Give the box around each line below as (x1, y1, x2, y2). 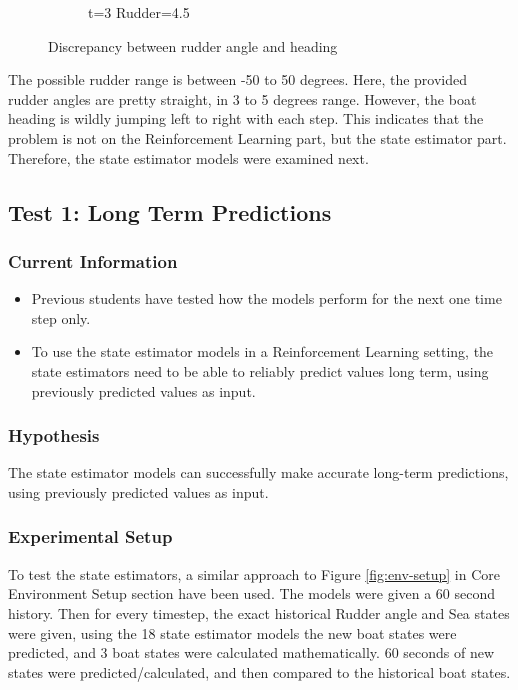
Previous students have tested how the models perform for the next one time (31, 288, 502, 309)
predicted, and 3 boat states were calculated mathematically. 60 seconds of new (8, 642, 495, 663)
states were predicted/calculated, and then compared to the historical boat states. (8, 661, 511, 682)
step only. (31, 307, 91, 328)
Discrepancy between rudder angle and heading (48, 35, 338, 56)
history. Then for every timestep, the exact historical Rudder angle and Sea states (8, 602, 510, 623)
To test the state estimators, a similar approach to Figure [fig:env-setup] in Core (8, 563, 500, 584)
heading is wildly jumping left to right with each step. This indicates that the (8, 108, 484, 129)
